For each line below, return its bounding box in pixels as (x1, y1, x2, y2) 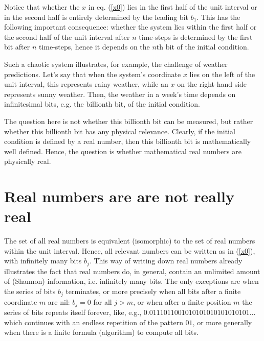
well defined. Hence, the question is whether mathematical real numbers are (4, 145, 241, 156)
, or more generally (192, 316, 252, 327)
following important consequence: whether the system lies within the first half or (4, 21, 257, 32)
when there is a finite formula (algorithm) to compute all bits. (4, 327, 199, 337)
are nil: (48, 296, 70, 307)
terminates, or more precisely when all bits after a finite (65, 286, 241, 297)
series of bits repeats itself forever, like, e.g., (4, 306, 142, 317)
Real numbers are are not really (4, 186, 234, 207)
